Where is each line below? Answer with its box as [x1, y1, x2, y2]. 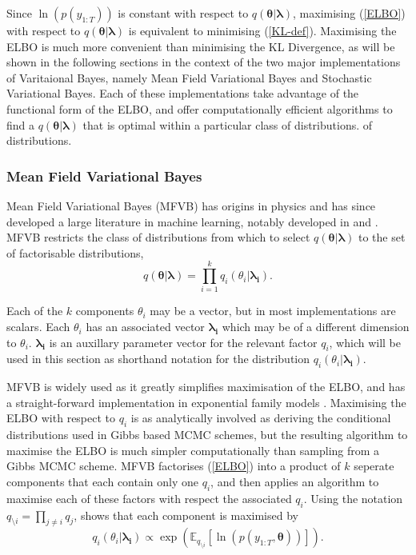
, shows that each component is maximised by [74, 506, 298, 523]
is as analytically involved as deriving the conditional [130, 409, 391, 426]
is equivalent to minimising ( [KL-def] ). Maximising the [128, 22, 397, 38]
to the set [358, 229, 406, 246]
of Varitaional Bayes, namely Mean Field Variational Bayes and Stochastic [6, 69, 372, 86]
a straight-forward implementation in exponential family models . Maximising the [6, 393, 406, 410]
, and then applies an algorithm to [210, 473, 379, 490]
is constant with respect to [118, 5, 249, 21]
